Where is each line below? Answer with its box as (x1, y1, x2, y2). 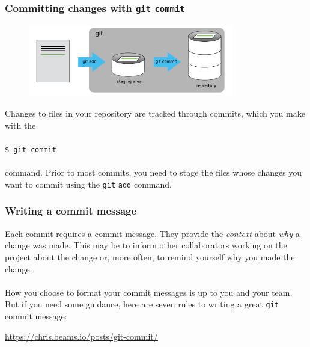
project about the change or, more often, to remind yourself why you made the (5, 250, 295, 263)
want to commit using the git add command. (5, 177, 172, 190)
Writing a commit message (5, 203, 137, 218)
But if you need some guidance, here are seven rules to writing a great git (5, 298, 279, 310)
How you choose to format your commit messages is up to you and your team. (5, 286, 293, 298)
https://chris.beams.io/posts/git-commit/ (5, 330, 158, 342)
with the (5, 118, 36, 131)
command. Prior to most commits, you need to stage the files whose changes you (5, 166, 302, 179)
